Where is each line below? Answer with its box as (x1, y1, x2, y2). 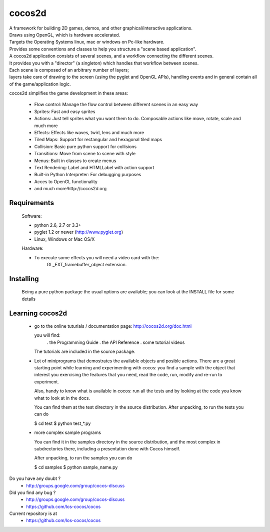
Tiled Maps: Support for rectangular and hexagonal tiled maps (34, 137, 162, 143)
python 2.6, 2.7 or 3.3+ (34, 222, 81, 228)
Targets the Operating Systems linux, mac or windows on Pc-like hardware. (9, 39, 164, 45)
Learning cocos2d (9, 309, 67, 317)
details (21, 296, 36, 302)
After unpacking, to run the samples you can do (34, 455, 132, 461)
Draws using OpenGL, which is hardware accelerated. (9, 32, 120, 38)
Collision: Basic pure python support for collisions (34, 143, 137, 150)
